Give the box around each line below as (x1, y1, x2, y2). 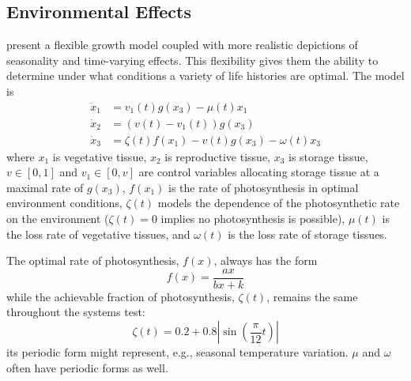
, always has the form (213, 252, 318, 269)
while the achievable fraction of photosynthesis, (6, 288, 235, 304)
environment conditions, (6, 194, 123, 211)
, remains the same (266, 288, 358, 304)
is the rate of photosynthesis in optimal (168, 179, 359, 195)
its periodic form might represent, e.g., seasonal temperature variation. (6, 344, 349, 360)
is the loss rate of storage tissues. (228, 225, 387, 242)
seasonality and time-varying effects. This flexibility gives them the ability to (6, 51, 379, 68)
